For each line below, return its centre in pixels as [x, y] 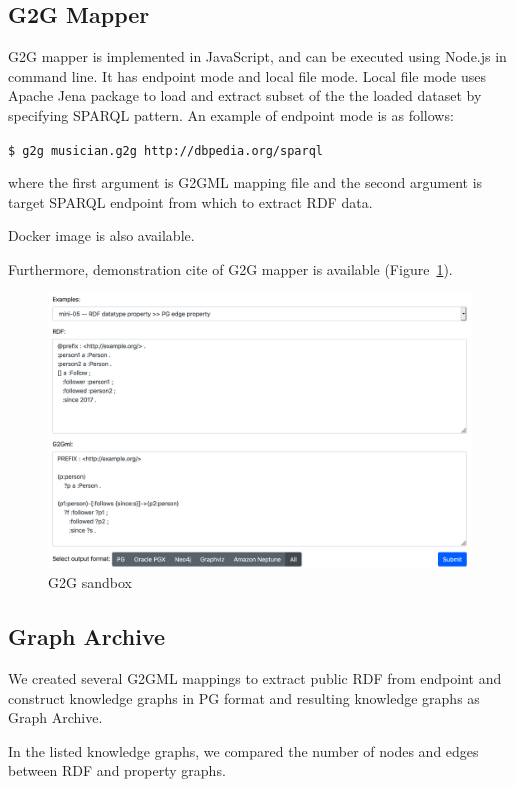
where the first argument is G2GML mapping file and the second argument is [245, 182]
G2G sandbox [90, 582]
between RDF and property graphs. [117, 770]
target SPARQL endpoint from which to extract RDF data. [190, 201]
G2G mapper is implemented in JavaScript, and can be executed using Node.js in [257, 56]
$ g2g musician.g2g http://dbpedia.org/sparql [165, 150]
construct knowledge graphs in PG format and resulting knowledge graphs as [244, 697]
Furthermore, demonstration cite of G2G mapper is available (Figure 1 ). [230, 269]
